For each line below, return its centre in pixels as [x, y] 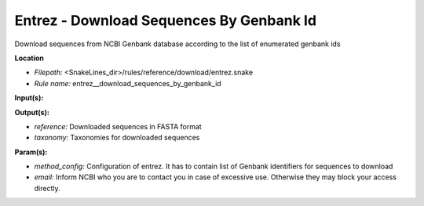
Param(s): [31, 152]
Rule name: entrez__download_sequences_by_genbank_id [128, 83]
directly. [47, 188]
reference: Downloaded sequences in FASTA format [118, 126]
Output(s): [32, 112]
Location [29, 58]
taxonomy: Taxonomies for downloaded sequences [117, 138]
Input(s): [29, 98]
